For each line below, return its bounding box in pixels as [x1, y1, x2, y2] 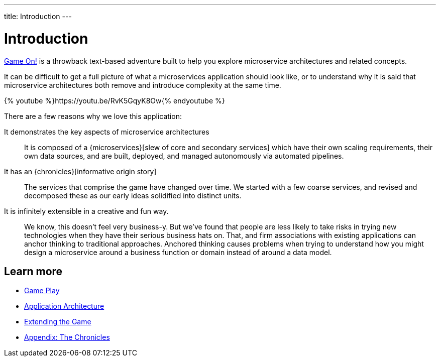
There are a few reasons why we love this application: [4, 111, 182, 121]
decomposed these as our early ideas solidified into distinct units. [24, 191, 242, 200]
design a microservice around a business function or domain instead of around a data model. [24, 248, 332, 257]
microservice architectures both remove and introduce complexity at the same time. [4, 80, 281, 89]
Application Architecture [24, 302, 104, 311]
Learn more [4, 265, 63, 278]
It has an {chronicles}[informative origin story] [4, 167, 157, 176]
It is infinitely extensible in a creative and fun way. [4, 206, 169, 215]
